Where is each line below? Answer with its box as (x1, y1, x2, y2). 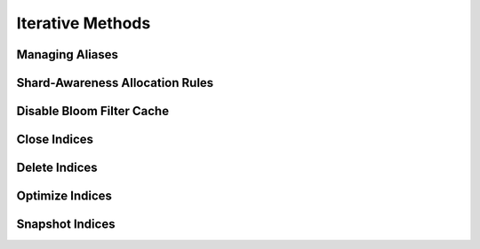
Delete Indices (16, 160, 98, 175)
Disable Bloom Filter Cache (16, 104, 169, 119)
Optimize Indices (16, 189, 113, 204)
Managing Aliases (16, 47, 119, 62)
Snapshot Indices (16, 217, 116, 232)
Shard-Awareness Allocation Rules (16, 75, 214, 90)
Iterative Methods (16, 13, 151, 33)
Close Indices (16, 132, 93, 147)
